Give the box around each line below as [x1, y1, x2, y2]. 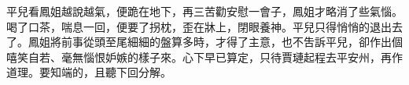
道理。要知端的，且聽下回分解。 [6, 64, 171, 80]
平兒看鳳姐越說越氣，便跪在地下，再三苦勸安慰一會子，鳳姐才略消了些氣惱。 [6, 3, 403, 19]
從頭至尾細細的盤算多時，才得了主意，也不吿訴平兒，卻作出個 [83, 34, 403, 50]
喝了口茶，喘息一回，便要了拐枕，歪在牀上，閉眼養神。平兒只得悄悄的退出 [6, 18, 392, 34]
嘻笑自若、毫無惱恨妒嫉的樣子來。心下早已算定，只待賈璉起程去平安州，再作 [6, 48, 403, 65]
